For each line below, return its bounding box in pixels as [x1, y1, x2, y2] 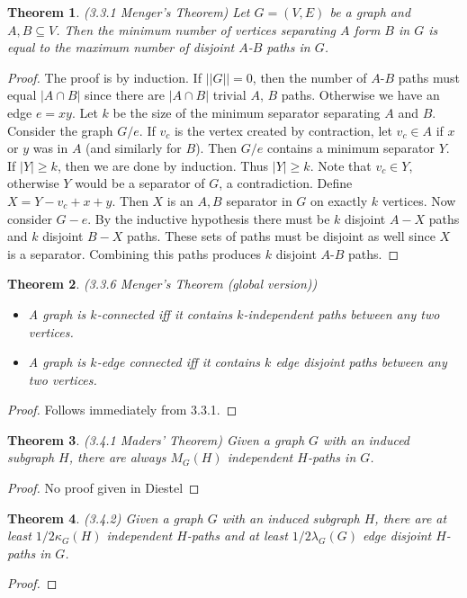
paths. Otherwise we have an [281, 85, 440, 104]
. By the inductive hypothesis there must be [87, 209, 330, 228]
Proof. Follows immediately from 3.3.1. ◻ [7, 400, 238, 419]
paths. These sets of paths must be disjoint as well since [127, 227, 436, 245]
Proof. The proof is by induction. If [7, 67, 202, 86]
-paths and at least [186, 526, 288, 545]
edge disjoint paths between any [275, 353, 447, 371]
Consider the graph [7, 120, 113, 139]
